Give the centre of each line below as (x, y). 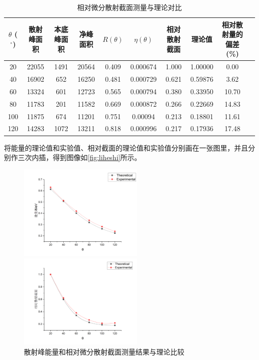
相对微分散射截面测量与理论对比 (129, 7)
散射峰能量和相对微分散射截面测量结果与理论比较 (104, 351)
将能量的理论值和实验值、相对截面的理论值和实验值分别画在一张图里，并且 (126, 147)
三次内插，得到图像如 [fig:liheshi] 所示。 (79, 157)
